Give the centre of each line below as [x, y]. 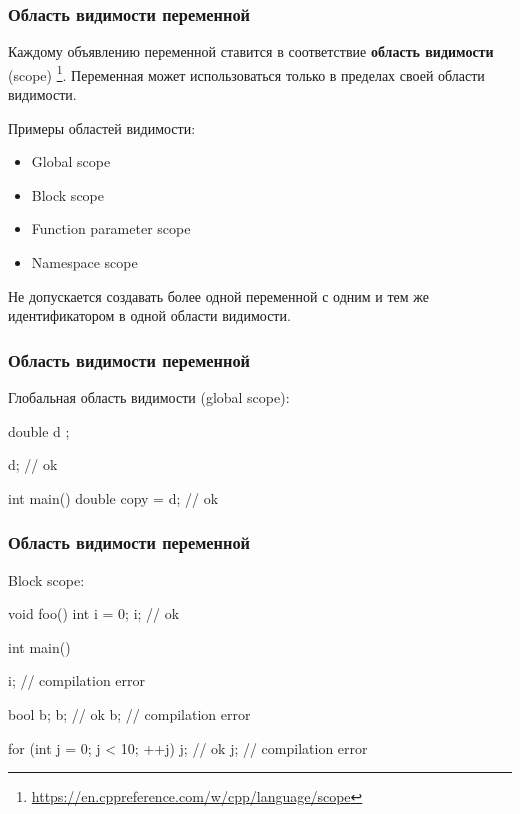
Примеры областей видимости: [102, 127]
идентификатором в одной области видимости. [149, 315]
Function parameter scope [111, 228]
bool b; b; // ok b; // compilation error [129, 714]
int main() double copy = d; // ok [113, 497]
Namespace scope [84, 262]
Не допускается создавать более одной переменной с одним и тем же [219, 295]
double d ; [39, 430]
